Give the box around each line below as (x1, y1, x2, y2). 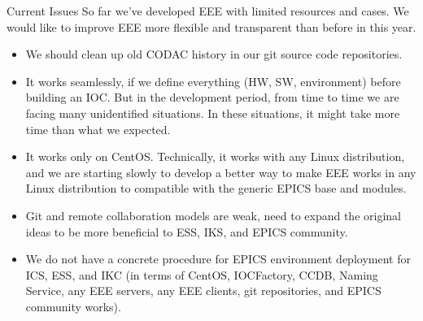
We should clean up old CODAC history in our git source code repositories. (25, 46, 403, 63)
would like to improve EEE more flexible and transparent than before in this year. (7, 18, 416, 35)
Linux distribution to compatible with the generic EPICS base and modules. (25, 180, 407, 197)
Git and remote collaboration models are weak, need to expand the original (25, 206, 401, 223)
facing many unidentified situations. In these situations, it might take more (25, 104, 400, 121)
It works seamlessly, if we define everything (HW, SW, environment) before (25, 72, 401, 89)
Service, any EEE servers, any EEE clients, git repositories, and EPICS (25, 282, 382, 299)
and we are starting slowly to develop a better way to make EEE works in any (25, 163, 416, 180)
